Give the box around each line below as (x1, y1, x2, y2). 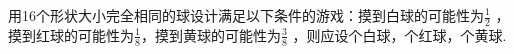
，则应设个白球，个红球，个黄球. (292, 24, 507, 45)
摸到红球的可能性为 (8, 24, 134, 45)
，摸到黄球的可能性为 (140, 24, 281, 45)
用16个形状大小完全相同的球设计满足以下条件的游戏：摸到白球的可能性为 (8, 5, 484, 25)
